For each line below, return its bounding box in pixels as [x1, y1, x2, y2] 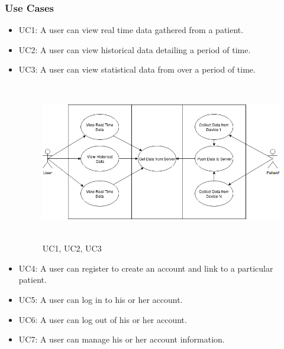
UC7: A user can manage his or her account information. [18, 333, 225, 345]
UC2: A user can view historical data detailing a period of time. [18, 43, 251, 56]
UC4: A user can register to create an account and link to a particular [18, 262, 273, 274]
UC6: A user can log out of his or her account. [18, 313, 187, 325]
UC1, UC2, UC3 [42, 242, 102, 255]
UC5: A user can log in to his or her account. [18, 293, 183, 305]
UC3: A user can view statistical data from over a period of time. [18, 63, 256, 76]
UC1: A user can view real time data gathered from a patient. [18, 24, 244, 36]
